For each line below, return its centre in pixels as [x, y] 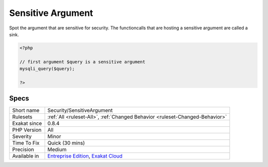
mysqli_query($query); [47, 69]
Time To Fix [26, 143]
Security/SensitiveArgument [80, 110]
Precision [23, 150]
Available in [26, 156]
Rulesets [22, 117]
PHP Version [27, 130]
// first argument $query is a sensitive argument [83, 62]
